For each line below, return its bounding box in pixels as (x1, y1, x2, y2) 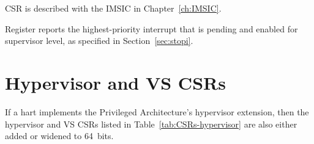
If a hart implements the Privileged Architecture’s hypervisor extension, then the (5, 105, 309, 118)
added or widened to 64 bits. (5, 129, 114, 142)
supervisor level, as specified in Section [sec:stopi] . (5, 34, 193, 47)
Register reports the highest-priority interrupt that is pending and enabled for (5, 22, 298, 35)
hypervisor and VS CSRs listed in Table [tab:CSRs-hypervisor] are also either (5, 117, 297, 130)
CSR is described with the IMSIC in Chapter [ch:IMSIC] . (5, 2, 222, 14)
